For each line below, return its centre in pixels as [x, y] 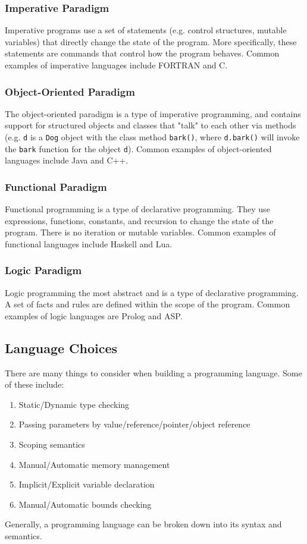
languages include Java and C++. [67, 160]
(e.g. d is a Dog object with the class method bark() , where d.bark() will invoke [152, 137]
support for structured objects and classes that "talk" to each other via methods [151, 125]
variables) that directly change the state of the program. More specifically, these [151, 41]
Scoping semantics [52, 444]
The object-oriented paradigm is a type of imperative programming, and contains [153, 113]
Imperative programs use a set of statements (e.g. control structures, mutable [146, 30]
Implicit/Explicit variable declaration [87, 484]
